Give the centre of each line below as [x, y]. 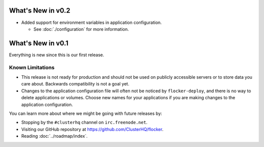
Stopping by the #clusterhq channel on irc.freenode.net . [84, 123]
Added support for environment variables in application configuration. [92, 22]
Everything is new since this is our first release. [57, 55]
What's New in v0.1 [39, 43]
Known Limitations [32, 67]
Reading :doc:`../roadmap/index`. [55, 136]
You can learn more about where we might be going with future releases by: [86, 113]
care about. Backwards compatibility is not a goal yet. [75, 84]
